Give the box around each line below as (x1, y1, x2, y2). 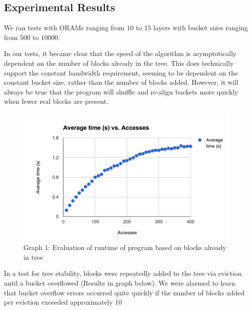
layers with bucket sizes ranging (153, 22, 248, 33)
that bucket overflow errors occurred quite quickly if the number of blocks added (4, 287, 245, 297)
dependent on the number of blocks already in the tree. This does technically (4, 58, 234, 68)
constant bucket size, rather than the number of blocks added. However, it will (4, 77, 239, 87)
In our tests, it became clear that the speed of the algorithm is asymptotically (4, 48, 237, 58)
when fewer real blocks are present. (4, 96, 109, 106)
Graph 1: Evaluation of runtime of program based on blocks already (23, 242, 227, 252)
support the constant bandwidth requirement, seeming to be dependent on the (4, 67, 238, 77)
